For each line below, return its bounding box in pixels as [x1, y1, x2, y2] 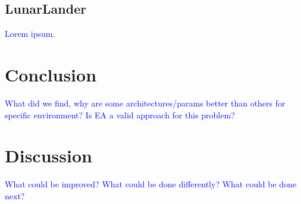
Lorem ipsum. [5, 27, 55, 40]
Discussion [5, 143, 92, 168]
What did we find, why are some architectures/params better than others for [5, 96, 286, 109]
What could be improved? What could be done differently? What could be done [5, 178, 297, 190]
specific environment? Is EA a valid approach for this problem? [5, 108, 235, 121]
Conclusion [5, 62, 97, 86]
